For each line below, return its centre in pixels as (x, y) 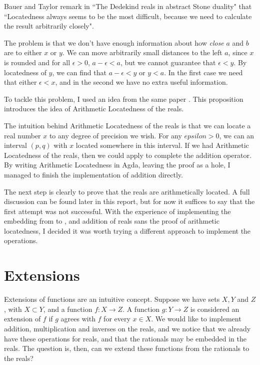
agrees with (78, 319)
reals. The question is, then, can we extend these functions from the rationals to (127, 348)
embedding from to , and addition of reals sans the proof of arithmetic (112, 221)
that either (20, 82)
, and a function (68, 309)
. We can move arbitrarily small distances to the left (142, 52)
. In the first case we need (203, 72)
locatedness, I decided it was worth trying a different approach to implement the (127, 230)
